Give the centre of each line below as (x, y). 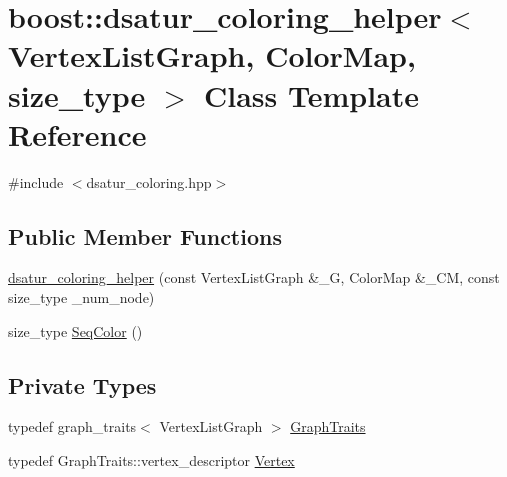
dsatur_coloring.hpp (149, 181)
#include (36, 181)
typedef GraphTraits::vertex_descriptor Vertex (151, 460)
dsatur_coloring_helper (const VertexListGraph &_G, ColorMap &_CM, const (254, 277)
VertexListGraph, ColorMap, (212, 55)
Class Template (311, 94)
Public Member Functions (145, 235)
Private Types (82, 384)
